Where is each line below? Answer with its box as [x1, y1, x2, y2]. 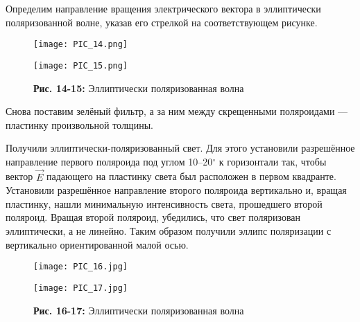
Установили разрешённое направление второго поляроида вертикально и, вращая [6, 183, 347, 197]
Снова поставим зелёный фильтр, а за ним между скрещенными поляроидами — [6, 104, 348, 118]
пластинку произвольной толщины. [6, 117, 153, 132]
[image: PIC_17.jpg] [33, 283, 128, 293]
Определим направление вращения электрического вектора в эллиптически [6, 1, 321, 15]
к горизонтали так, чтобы [218, 154, 327, 168]
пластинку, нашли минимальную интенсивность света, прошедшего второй [6, 196, 323, 211]
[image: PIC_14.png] [33, 39, 128, 50]
